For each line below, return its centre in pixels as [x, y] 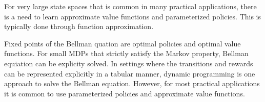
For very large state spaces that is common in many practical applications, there [130, 6]
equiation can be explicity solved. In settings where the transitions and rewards [129, 63]
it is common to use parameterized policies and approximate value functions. [125, 93]
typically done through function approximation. [79, 26]
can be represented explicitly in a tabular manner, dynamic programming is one [130, 73]
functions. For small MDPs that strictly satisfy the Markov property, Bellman [126, 53]
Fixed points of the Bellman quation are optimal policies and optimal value [123, 43]
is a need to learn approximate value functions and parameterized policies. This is [133, 16]
